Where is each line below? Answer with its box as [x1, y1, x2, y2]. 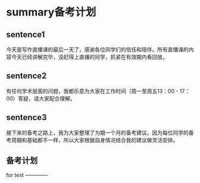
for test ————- [6, 172, 49, 179]
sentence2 [6, 71, 47, 81]
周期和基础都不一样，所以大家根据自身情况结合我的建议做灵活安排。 [11, 136, 179, 143]
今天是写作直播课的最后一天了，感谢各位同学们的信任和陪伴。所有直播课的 [6, 46, 189, 53]
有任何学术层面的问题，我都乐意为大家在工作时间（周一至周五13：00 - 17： [6, 87, 190, 94]
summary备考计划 [6, 5, 96, 19]
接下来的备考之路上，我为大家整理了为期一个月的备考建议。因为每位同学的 [6, 129, 189, 136]
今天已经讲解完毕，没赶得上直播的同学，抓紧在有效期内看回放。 [11, 53, 168, 60]
